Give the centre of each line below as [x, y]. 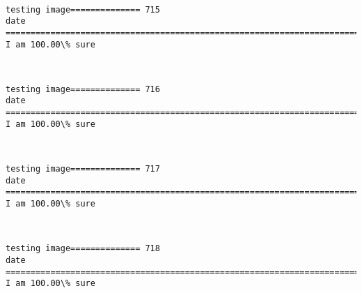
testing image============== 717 [83, 169]
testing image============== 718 [83, 249]
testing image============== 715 [83, 9]
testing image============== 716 [83, 89]
